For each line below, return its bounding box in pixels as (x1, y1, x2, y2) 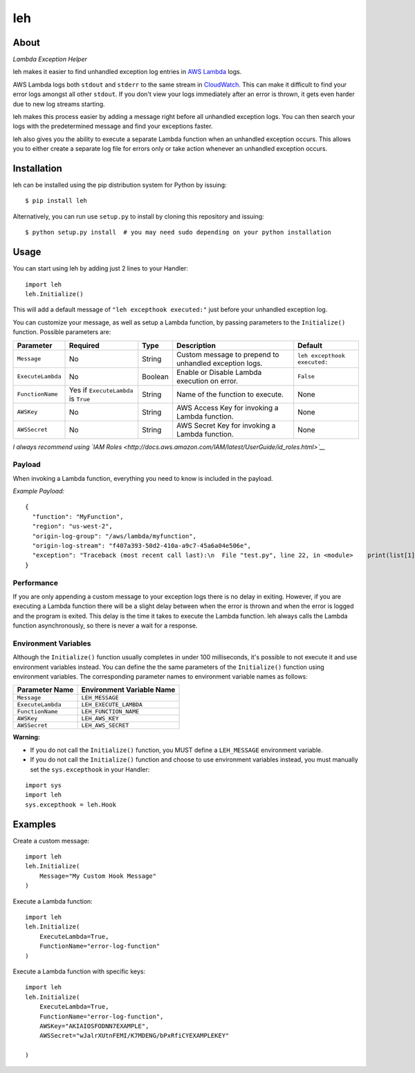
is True (68, 394, 91, 403)
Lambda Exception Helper (12, 55, 88, 64)
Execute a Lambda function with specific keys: (12, 967, 146, 975)
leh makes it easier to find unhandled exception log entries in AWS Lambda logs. (12, 68, 242, 76)
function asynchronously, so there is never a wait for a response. (12, 621, 198, 630)
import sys (25, 781, 62, 789)
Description (176, 340, 216, 350)
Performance (12, 578, 59, 587)
